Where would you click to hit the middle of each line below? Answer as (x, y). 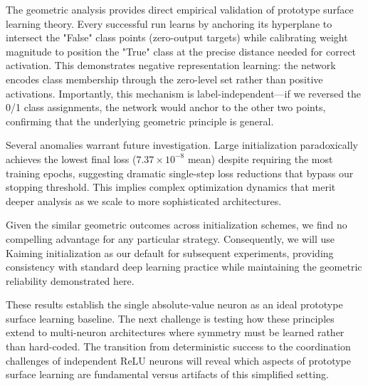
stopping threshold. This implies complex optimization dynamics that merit (171, 187)
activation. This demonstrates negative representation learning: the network (171, 65)
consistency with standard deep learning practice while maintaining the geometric (184, 267)
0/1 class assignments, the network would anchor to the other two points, (166, 107)
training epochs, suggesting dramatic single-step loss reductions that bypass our (180, 173)
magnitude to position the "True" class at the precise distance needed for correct (181, 51)
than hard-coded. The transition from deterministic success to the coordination (178, 346)
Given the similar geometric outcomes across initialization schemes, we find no (177, 225)
